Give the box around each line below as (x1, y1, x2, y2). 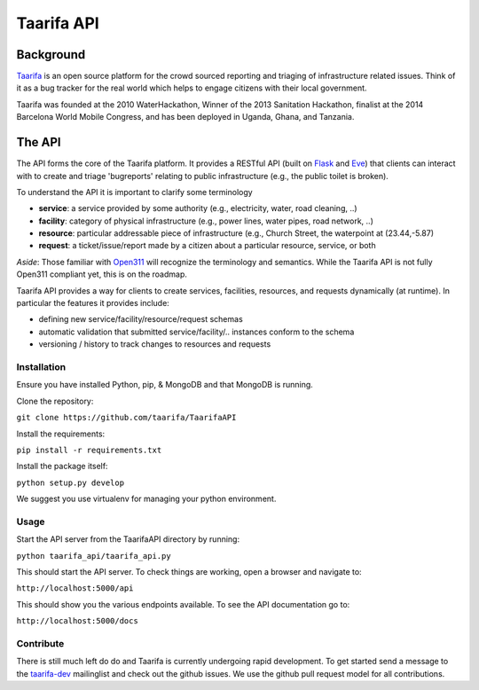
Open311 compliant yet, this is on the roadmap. (16, 269, 188, 279)
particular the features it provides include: (16, 298, 170, 309)
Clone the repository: (16, 396, 94, 406)
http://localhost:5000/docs (16, 616, 139, 626)
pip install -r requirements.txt (16, 444, 162, 455)
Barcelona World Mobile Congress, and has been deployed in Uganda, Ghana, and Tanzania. (16, 112, 355, 122)
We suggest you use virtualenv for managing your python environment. (16, 493, 277, 505)
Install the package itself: (16, 461, 108, 472)
